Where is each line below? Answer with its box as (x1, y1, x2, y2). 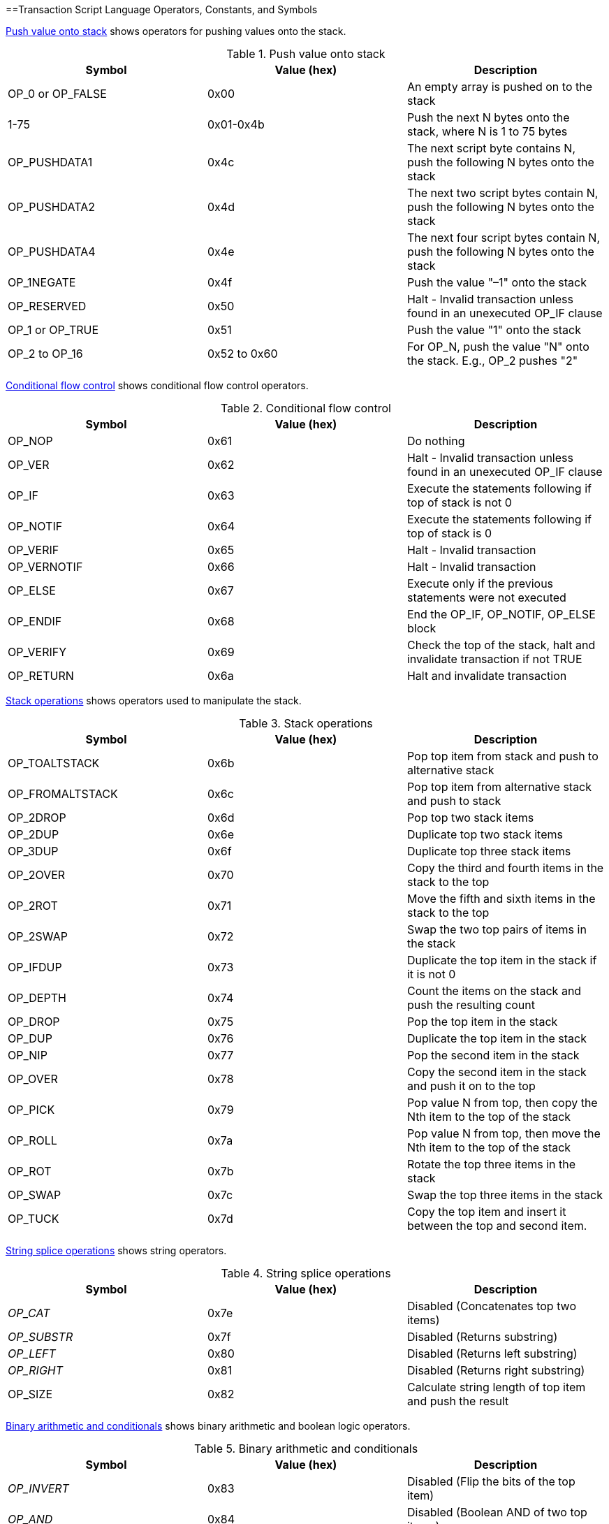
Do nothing (406, 434, 465, 448)
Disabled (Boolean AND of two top (406, 1505, 587, 1519)
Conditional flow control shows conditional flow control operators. (6, 379, 309, 391)
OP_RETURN (8, 669, 74, 683)
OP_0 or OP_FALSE (8, 87, 107, 101)
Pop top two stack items (406, 811, 534, 825)
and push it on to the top (406, 1079, 536, 1093)
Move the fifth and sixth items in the (406, 892, 596, 906)
